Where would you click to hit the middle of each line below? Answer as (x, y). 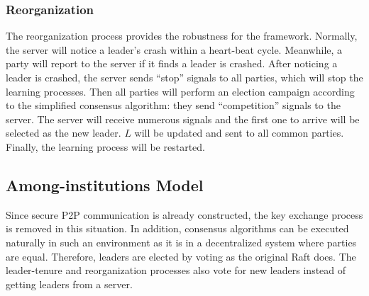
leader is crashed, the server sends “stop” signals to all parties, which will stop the (184, 77)
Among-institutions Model (105, 184)
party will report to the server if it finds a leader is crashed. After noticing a (172, 63)
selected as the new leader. (64, 133)
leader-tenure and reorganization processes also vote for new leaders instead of (176, 270)
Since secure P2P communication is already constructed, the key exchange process (184, 214)
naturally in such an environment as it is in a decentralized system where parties (181, 242)
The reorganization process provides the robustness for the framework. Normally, (182, 36)
